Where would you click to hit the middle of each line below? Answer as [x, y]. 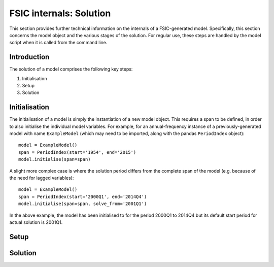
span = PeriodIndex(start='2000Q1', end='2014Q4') [83, 196]
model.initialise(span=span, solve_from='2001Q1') [83, 204]
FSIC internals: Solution [60, 13]
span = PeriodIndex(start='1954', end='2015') [77, 152]
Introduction [29, 57]
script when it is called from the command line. [58, 43]
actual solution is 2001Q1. [36, 222]
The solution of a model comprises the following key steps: [71, 69]
